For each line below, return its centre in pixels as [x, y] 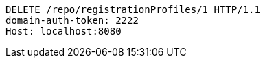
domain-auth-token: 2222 [72, 20]
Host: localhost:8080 [64, 31]
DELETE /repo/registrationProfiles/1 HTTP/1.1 [133, 9]
